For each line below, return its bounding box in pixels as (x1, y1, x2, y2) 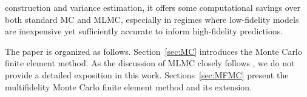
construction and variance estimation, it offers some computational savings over (5, 1, 301, 13)
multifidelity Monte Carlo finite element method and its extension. (5, 80, 252, 93)
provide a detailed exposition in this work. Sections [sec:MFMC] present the (5, 68, 289, 81)
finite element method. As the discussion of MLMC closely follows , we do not (5, 57, 295, 69)
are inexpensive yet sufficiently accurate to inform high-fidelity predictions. (5, 25, 283, 37)
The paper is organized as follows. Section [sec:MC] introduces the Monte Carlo (5, 45, 302, 57)
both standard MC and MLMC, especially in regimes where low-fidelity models (5, 13, 299, 25)
